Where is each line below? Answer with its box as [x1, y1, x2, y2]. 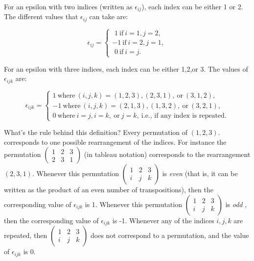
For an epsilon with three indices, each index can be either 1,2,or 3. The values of [4, 63, 248, 74]
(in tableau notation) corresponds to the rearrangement [84, 149, 251, 159]
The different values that [4, 11, 78, 22]
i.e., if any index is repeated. [141, 112, 227, 119]
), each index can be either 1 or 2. [141, 1, 243, 11]
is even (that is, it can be [162, 168, 238, 179]
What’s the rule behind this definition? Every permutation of [4, 127, 188, 137]
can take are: [89, 11, 128, 22]
